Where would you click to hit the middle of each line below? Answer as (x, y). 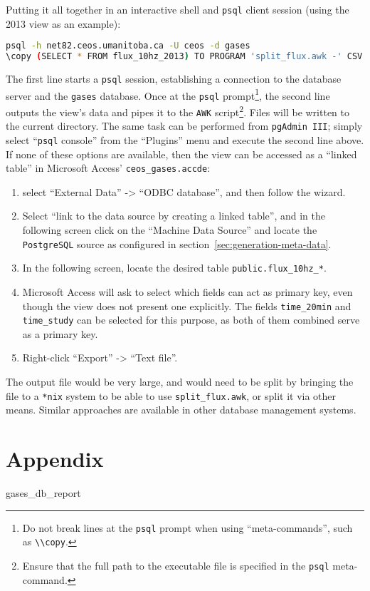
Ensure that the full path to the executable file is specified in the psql (176, 565)
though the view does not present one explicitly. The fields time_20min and (187, 305)
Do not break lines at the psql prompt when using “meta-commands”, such (187, 527)
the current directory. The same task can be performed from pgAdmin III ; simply (184, 126)
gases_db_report (43, 493)
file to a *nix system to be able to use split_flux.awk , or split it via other (171, 395)
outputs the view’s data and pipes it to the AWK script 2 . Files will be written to (178, 111)
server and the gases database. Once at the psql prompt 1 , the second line (168, 94)
